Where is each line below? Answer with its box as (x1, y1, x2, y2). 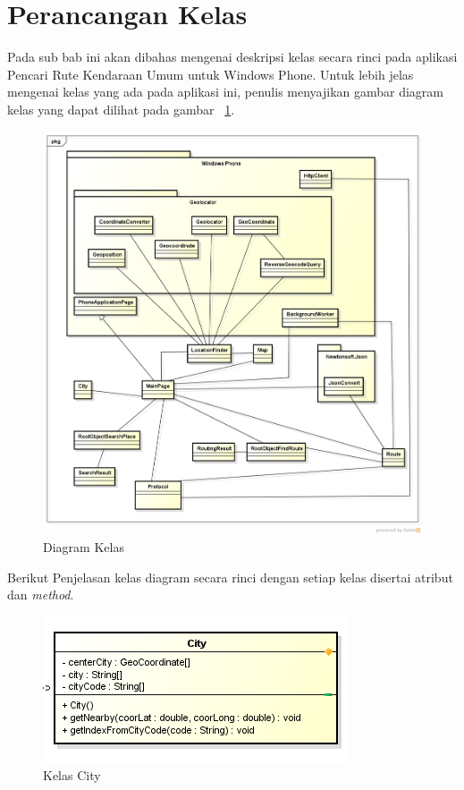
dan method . (7, 585, 74, 604)
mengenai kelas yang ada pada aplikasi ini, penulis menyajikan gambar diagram (7, 82, 444, 101)
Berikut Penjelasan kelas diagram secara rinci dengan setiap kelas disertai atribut (7, 567, 453, 586)
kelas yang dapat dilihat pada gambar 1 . (7, 99, 235, 118)
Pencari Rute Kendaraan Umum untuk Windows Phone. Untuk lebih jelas (7, 64, 414, 83)
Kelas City (43, 766, 101, 785)
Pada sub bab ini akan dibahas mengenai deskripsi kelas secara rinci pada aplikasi (7, 47, 458, 66)
